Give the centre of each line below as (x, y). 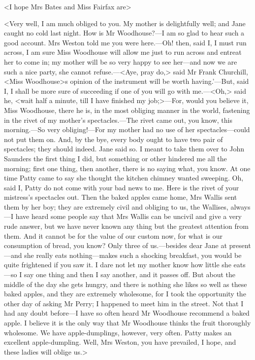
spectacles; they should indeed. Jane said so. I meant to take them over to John (124, 149)
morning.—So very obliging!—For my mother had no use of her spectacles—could (127, 129)
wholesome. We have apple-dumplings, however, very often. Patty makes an (118, 332)
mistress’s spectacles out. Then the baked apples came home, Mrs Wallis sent (121, 197)
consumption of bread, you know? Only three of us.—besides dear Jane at (115, 245)
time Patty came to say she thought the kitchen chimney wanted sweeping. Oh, (124, 178)
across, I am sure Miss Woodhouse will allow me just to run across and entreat (123, 52)
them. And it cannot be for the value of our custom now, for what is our (113, 235)
